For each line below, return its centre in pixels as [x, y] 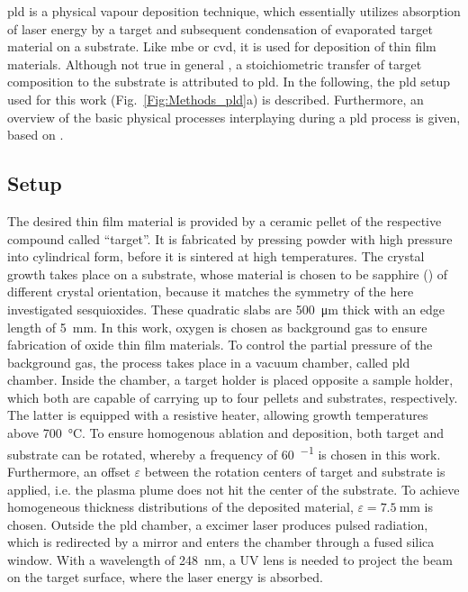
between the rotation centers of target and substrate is [295, 471]
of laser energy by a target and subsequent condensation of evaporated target [220, 28]
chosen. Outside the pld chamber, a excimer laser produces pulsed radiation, [218, 524]
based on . [36, 135]
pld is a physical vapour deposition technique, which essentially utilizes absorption [234, 11]
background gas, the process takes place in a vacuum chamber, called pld [209, 362]
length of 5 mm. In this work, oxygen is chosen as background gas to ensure [217, 327]
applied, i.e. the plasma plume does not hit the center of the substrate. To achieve [234, 489]
